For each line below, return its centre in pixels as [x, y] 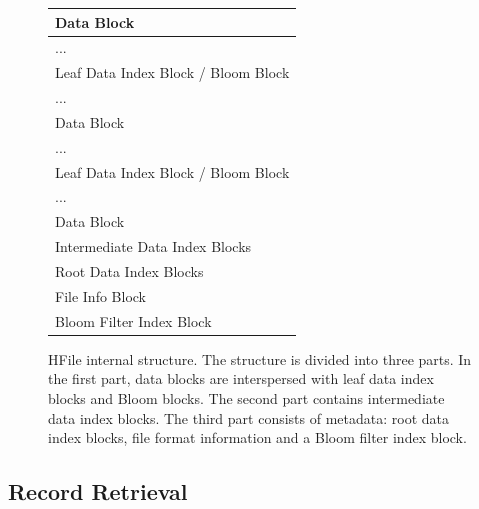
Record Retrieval [98, 491]
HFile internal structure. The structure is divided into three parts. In [260, 358]
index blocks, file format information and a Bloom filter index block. [257, 437]
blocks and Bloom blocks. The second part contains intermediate [246, 397]
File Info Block [100, 295]
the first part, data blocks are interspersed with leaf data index [241, 378]
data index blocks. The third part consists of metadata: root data [249, 417]
